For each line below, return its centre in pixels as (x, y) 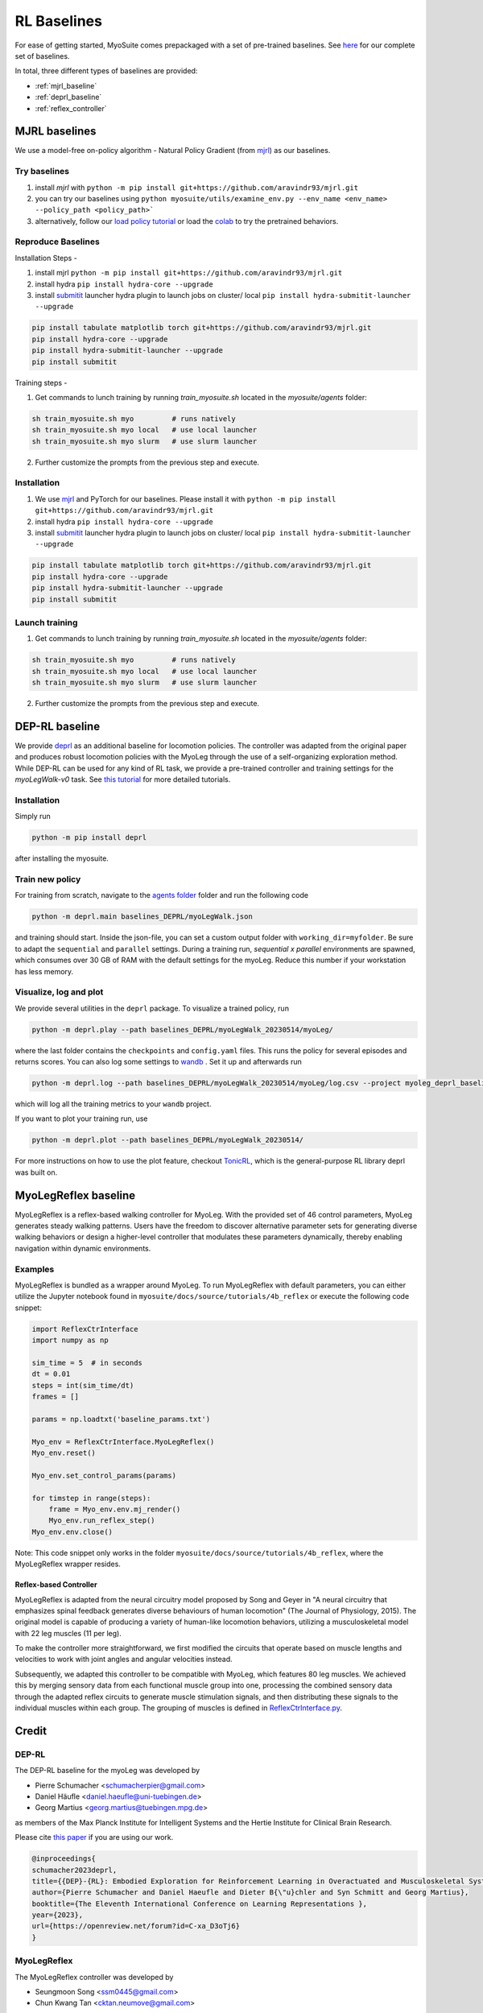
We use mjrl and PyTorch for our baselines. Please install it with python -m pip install (186, 498)
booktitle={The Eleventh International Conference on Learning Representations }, (200, 1903)
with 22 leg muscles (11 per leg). (68, 1633)
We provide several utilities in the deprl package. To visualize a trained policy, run (152, 1008)
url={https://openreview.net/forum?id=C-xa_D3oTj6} (136, 1926)
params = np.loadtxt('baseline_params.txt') (121, 1419)
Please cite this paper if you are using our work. (94, 1837)
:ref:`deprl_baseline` (68, 97)
